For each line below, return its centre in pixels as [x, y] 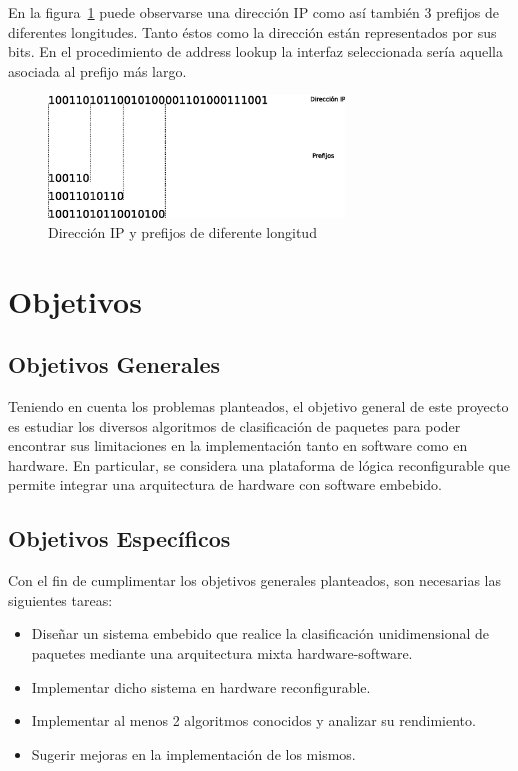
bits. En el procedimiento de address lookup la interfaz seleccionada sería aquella [256, 51]
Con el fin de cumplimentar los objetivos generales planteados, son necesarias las [255, 580]
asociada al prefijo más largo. [97, 70]
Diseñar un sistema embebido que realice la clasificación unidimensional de [260, 633]
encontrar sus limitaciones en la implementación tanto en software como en [238, 445]
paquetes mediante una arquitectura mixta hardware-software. [222, 652]
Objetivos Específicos [119, 538]
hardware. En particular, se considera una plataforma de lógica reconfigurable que [259, 464]
